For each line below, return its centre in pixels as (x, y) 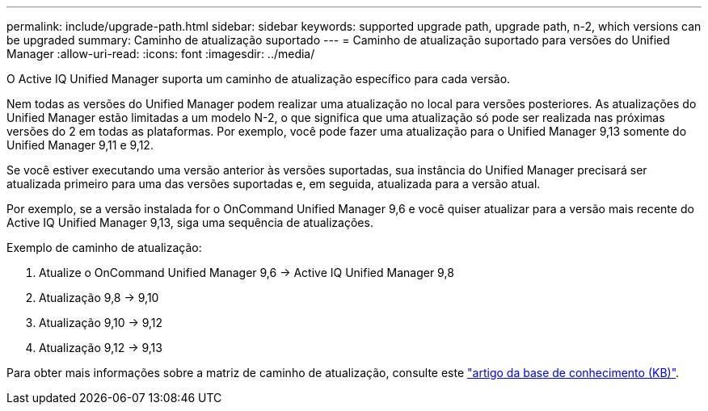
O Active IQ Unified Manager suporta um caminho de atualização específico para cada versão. (259, 79)
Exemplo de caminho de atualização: (104, 247)
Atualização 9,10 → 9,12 (101, 323)
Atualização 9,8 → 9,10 (99, 298)
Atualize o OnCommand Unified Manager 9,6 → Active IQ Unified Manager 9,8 (247, 273)
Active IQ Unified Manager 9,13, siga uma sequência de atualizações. (190, 222)
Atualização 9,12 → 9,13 (101, 348)
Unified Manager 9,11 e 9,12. (80, 145)
